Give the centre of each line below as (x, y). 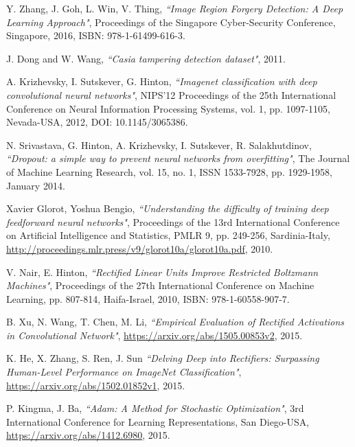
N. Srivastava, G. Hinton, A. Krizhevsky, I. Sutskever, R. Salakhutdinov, (159, 145)
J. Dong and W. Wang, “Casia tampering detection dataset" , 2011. (146, 58)
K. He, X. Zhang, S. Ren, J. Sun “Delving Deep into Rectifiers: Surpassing (163, 358)
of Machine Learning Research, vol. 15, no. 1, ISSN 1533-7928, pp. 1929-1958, (169, 171)
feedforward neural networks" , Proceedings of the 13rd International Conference (173, 221)
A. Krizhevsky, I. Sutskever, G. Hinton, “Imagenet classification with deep (162, 81)
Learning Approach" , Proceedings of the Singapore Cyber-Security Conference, (171, 22)
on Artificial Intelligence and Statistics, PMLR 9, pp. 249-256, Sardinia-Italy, (168, 235)
